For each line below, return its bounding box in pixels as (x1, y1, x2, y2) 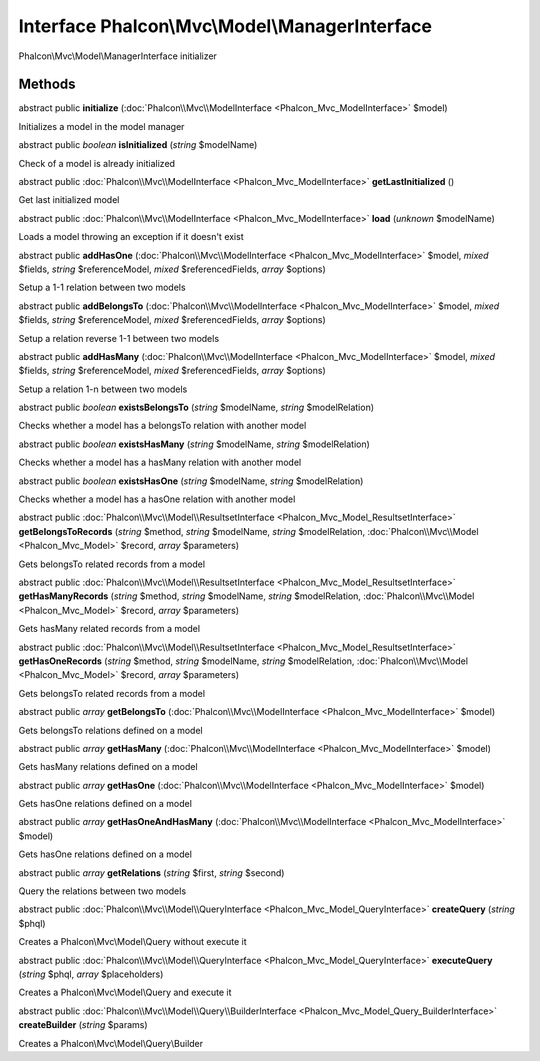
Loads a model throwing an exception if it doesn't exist (18, 231, 244, 243)
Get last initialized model (18, 194, 120, 206)
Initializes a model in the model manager (18, 120, 185, 132)
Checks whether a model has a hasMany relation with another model (18, 456, 302, 469)
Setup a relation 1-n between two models (18, 383, 188, 395)
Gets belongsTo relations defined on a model (18, 724, 204, 736)
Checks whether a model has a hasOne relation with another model (18, 493, 296, 505)
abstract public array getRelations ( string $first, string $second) (18, 866, 285, 879)
